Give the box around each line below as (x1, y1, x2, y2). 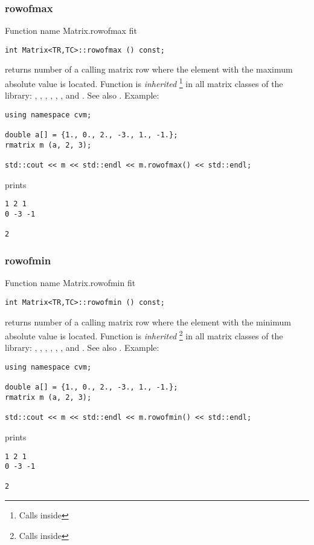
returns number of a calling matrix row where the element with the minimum (5, 315, 291, 328)
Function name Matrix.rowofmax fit (5, 24, 137, 37)
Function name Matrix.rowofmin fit (5, 276, 136, 289)
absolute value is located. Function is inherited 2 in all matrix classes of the (5, 328, 283, 342)
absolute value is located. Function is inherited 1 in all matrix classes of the (5, 76, 283, 90)
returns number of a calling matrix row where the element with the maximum (5, 63, 293, 76)
